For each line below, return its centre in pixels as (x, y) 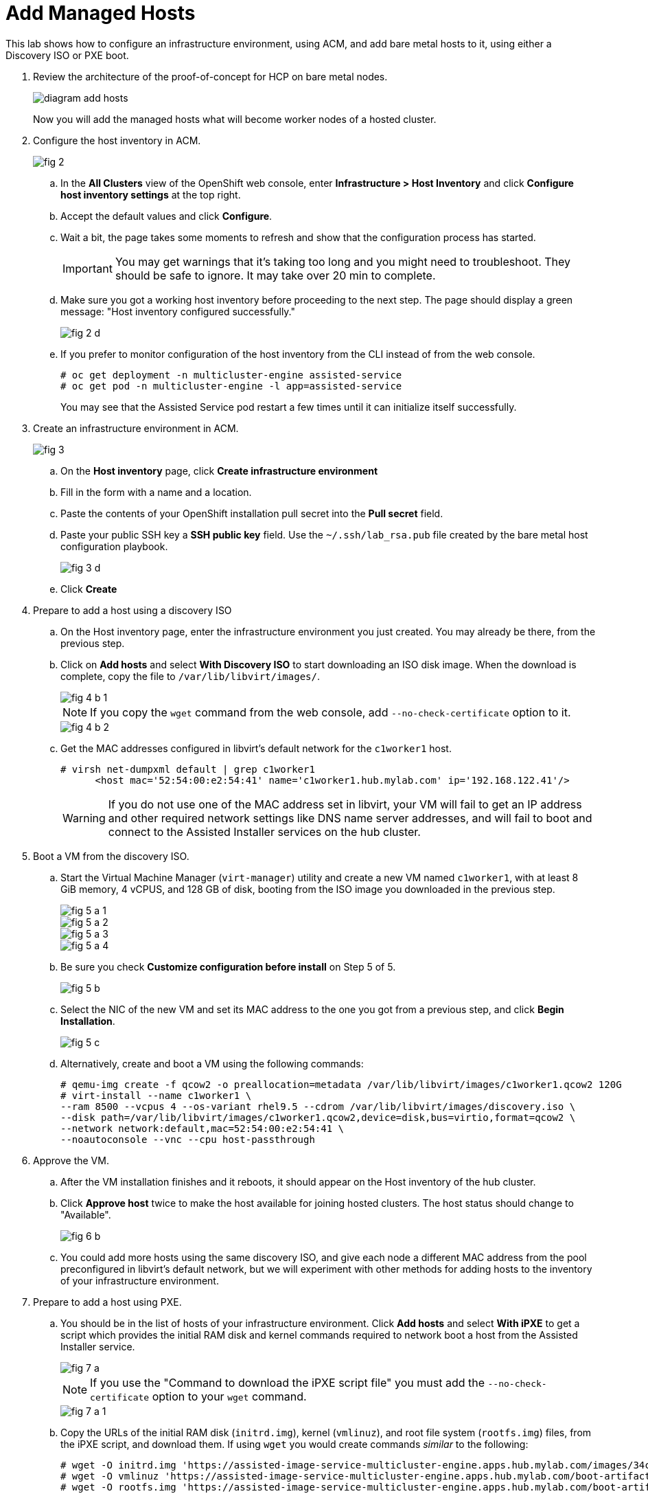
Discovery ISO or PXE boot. (67, 55)
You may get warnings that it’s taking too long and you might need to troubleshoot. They (343, 261)
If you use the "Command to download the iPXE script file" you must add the (288, 1382)
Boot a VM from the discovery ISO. (111, 856)
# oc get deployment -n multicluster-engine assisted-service (231, 375)
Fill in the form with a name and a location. (156, 492)
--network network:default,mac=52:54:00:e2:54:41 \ (202, 1128)
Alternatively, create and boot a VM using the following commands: (212, 1063)
